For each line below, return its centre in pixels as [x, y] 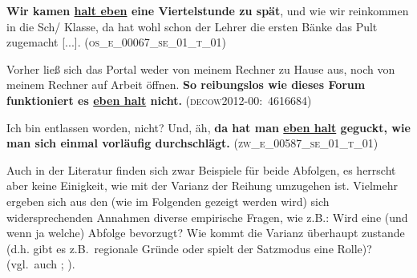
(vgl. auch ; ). [41, 264]
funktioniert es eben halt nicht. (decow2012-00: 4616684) [159, 100]
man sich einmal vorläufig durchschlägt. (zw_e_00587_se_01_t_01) [192, 143]
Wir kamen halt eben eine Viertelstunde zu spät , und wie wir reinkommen [208, 10]
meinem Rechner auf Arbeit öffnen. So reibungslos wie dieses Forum [186, 85]
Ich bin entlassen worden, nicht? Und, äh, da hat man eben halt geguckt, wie [208, 127]
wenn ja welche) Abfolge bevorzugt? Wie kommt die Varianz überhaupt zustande [206, 233]
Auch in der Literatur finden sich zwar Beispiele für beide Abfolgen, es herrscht [201, 169]
